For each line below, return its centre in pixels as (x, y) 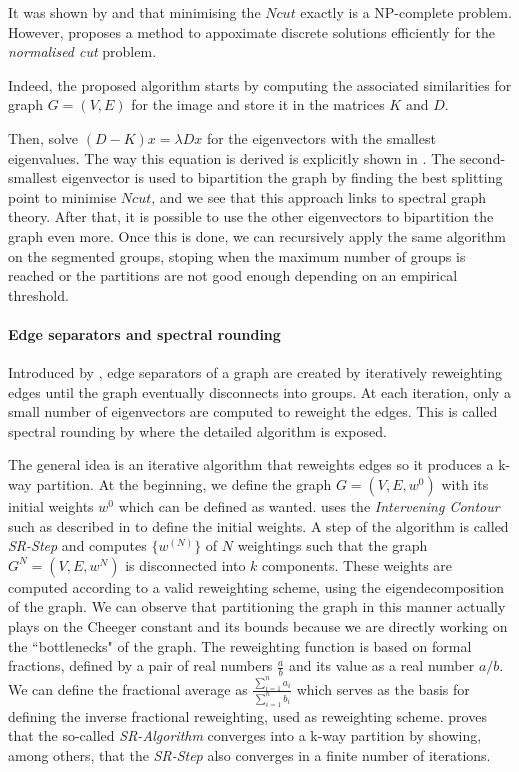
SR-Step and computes (77, 545)
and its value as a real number (381, 665)
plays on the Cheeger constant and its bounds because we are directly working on (258, 626)
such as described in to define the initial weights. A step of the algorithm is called (258, 525)
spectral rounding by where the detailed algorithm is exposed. (197, 430)
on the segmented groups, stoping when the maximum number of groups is (237, 255)
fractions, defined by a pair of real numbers (140, 665)
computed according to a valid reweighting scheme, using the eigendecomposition (256, 586)
